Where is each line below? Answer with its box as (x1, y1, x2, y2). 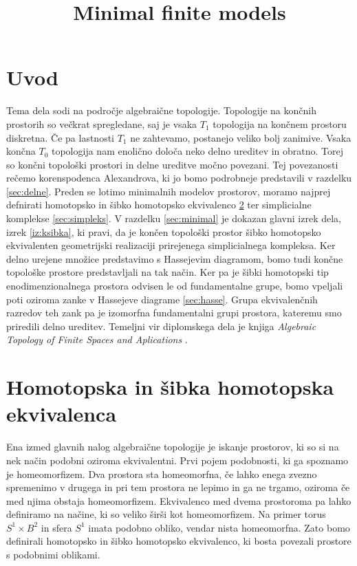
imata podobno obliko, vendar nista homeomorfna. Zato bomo (88, 520, 350, 534)
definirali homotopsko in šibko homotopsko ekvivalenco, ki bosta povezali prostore (6, 534, 351, 548)
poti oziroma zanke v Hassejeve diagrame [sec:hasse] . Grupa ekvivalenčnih (6, 292, 318, 306)
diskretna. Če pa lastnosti (6, 130, 114, 144)
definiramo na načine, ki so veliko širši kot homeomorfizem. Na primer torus (6, 507, 326, 521)
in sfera (41, 520, 72, 534)
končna (6, 144, 36, 158)
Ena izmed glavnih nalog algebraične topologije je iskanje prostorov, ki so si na (6, 439, 339, 454)
